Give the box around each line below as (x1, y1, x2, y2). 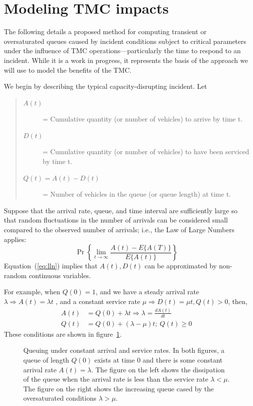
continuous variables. (29, 270, 91, 280)
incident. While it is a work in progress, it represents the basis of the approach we (4, 55, 248, 65)
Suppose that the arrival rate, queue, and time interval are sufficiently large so (4, 205, 237, 215)
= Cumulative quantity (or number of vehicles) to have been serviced (42, 146, 249, 157)
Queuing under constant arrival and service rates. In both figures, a (23, 345, 225, 355)
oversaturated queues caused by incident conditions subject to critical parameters (4, 36, 247, 46)
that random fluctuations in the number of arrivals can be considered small (4, 215, 228, 225)
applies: (4, 234, 26, 244)
